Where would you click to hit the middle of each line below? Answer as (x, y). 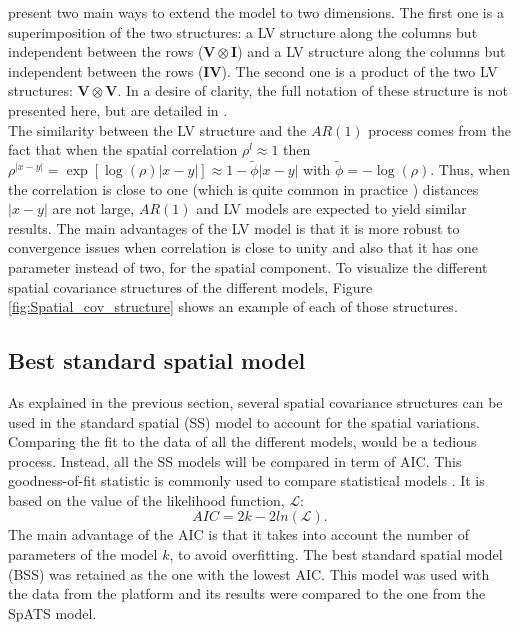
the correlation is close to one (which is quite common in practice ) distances (243, 188)
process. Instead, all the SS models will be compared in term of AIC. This (235, 460)
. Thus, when (470, 168)
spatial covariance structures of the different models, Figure (190, 286)
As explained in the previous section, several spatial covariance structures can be (255, 401)
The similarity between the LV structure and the (157, 129)
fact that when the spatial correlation (123, 149)
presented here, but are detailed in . (118, 109)
